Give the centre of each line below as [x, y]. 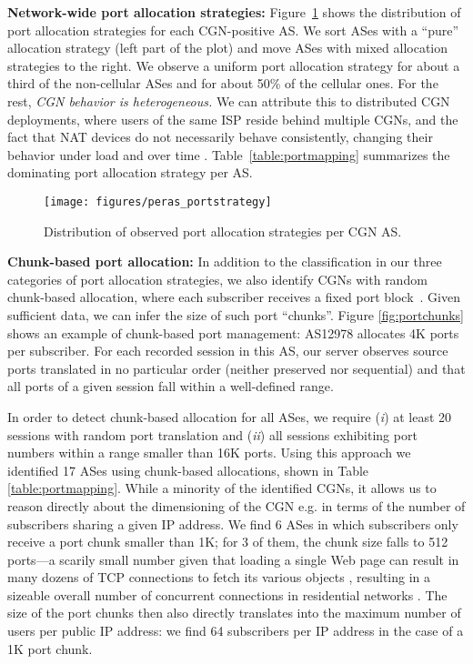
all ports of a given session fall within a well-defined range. [171, 386]
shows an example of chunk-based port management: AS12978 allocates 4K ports [233, 332]
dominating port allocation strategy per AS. [130, 172]
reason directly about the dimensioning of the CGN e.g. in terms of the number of [236, 505]
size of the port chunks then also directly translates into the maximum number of [234, 613]
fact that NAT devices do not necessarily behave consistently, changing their [220, 137]
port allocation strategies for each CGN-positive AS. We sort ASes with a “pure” [233, 30]
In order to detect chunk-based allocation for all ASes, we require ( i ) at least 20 [230, 416]
